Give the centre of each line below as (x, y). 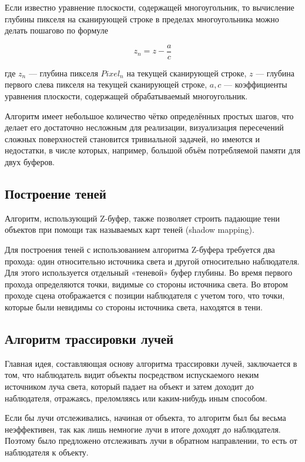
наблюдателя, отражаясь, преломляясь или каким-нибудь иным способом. (136, 398)
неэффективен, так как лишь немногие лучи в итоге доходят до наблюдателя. (143, 429)
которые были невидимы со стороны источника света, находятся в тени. (134, 307)
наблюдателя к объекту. (47, 452)
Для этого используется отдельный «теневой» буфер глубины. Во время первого (149, 272)
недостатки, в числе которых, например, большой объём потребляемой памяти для (153, 150)
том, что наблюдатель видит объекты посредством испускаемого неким (132, 375)
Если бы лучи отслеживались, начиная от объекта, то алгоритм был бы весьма (145, 418)
